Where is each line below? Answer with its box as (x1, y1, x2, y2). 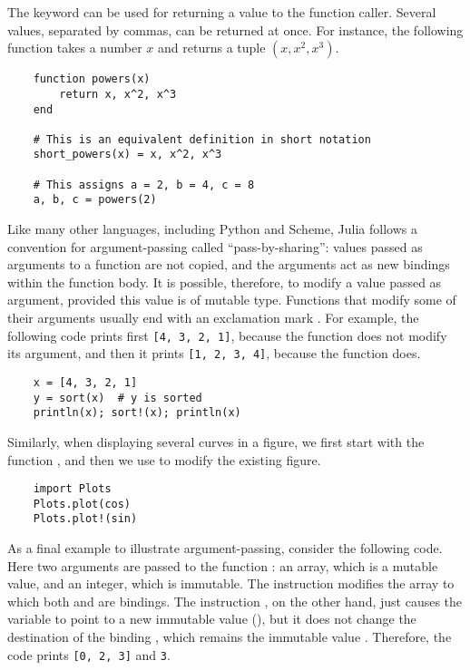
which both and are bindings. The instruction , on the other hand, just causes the (7, 591, 463, 610)
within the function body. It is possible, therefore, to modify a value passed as (7, 272, 442, 291)
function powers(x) (33, 73, 151, 86)
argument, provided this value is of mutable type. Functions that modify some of (7, 290, 456, 309)
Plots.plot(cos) (33, 497, 132, 510)
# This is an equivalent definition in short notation (33, 132, 371, 146)
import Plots (33, 482, 112, 496)
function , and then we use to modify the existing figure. (7, 450, 321, 469)
